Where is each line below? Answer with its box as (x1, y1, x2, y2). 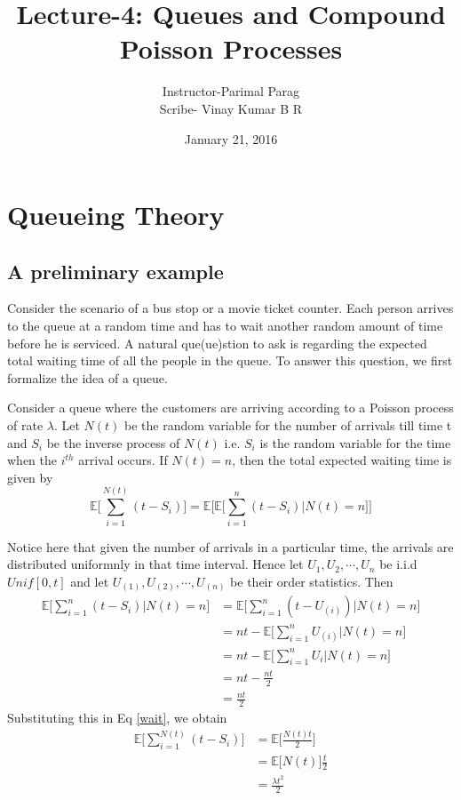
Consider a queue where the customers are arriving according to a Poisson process (7, 398, 454, 417)
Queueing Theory (7, 196, 225, 233)
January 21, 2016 (184, 129, 278, 148)
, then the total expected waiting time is (232, 451, 452, 469)
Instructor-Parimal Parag (162, 82, 300, 100)
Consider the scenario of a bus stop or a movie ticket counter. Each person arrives (7, 299, 454, 317)
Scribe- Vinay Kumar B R (159, 99, 303, 117)
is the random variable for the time (259, 433, 451, 452)
